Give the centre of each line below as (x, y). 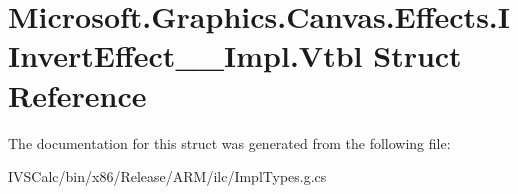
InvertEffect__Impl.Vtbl (185, 55)
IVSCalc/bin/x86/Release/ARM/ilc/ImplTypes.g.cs (167, 176)
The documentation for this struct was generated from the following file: (229, 142)
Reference (77, 94)
